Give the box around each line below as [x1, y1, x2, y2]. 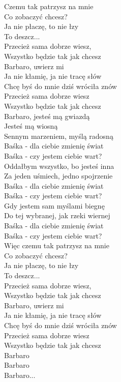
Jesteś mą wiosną [4, 121, 58, 131]
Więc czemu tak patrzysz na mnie [4, 240, 109, 251]
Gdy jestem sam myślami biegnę [4, 200, 105, 211]
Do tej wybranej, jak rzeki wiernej [4, 210, 110, 221]
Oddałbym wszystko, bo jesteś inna [4, 160, 114, 171]
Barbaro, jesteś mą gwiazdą [4, 110, 90, 121]
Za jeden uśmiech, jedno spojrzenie [4, 170, 113, 181]
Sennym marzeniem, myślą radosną [4, 130, 113, 141]
